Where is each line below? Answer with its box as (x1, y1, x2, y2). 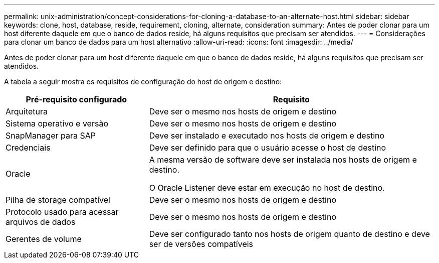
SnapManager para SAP (6, 130, 96, 141)
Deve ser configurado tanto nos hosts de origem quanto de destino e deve (149, 229, 430, 239)
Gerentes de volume (6, 234, 82, 244)
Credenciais (6, 143, 51, 153)
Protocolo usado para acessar (6, 207, 119, 217)
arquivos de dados (6, 217, 76, 227)
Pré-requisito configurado (26, 94, 127, 104)
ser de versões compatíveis (149, 239, 254, 249)
